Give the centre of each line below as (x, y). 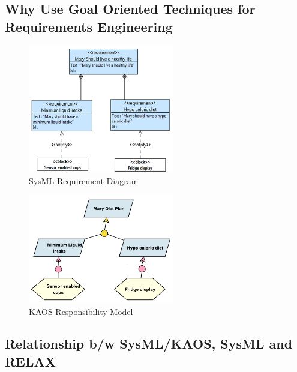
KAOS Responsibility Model (81, 311)
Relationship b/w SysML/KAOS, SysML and (149, 343)
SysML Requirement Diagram (84, 180)
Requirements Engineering (89, 26)
